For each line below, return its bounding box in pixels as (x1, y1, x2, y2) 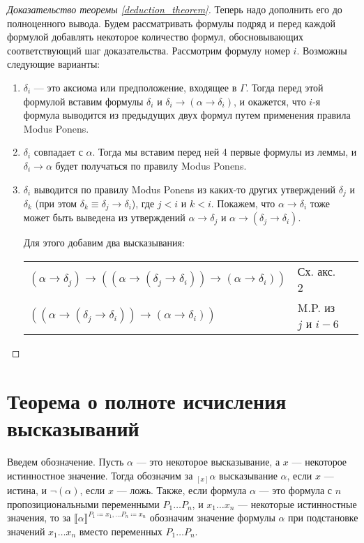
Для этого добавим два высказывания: (23, 235, 185, 250)
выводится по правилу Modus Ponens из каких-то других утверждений (33, 181, 336, 196)
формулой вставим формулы (23, 94, 144, 108)
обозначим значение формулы (149, 510, 275, 525)
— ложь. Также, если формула (116, 483, 247, 498)
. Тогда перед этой (245, 80, 324, 94)
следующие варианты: (7, 57, 100, 71)
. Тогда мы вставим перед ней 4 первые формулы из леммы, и (92, 144, 357, 159)
